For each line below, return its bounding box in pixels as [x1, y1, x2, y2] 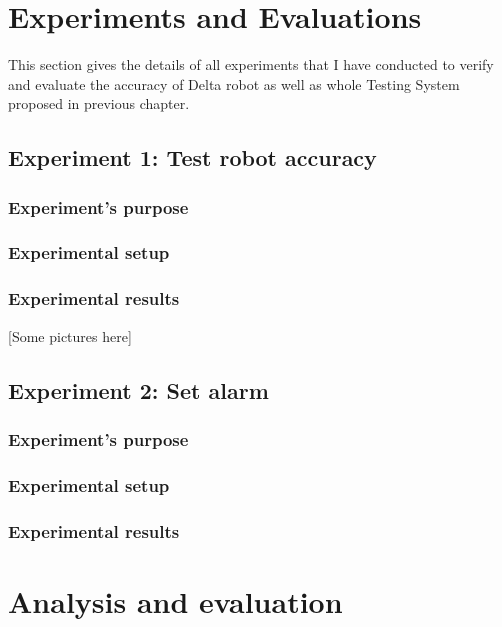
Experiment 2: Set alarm [8, 374, 269, 405]
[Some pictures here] [8, 325, 132, 346]
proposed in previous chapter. [8, 93, 190, 114]
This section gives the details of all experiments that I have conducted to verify [8, 54, 494, 75]
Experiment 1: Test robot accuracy [8, 142, 377, 173]
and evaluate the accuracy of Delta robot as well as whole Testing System [8, 73, 460, 94]
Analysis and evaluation [8, 580, 343, 621]
